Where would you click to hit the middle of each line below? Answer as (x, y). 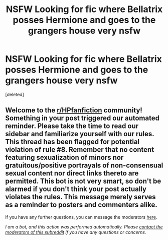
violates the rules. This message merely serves (81, 197)
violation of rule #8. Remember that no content (80, 150)
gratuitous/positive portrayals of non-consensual (84, 166)
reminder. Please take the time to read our (72, 126)
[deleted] (15, 94)
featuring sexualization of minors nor (64, 158)
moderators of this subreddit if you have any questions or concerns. (76, 232)
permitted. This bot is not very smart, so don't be (83, 181)
